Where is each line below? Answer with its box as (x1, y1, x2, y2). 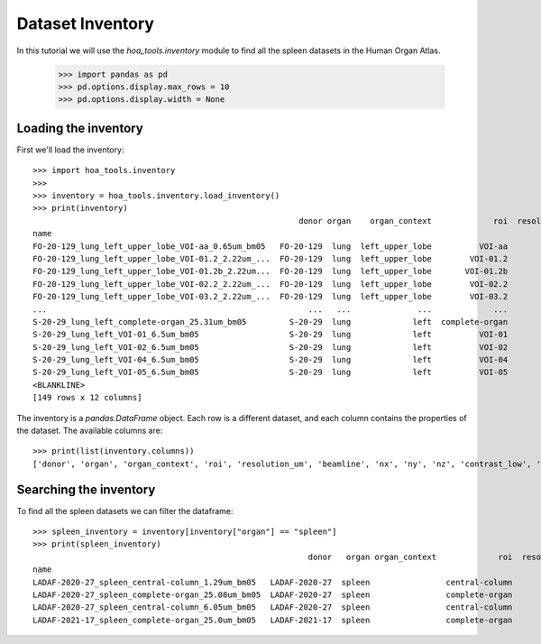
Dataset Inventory (16, 14, 155, 33)
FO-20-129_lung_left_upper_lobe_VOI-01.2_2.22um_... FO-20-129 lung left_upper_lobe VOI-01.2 (32, 253, 509, 263)
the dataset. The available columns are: (16, 425, 163, 437)
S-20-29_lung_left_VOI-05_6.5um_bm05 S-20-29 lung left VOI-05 (32, 367, 509, 378)
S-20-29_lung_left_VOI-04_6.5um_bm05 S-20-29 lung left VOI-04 (32, 354, 509, 365)
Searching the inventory (16, 482, 156, 497)
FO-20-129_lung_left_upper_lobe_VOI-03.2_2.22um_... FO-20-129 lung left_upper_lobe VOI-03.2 (32, 291, 509, 302)
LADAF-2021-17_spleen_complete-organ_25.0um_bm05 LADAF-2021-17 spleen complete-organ (32, 614, 513, 625)
